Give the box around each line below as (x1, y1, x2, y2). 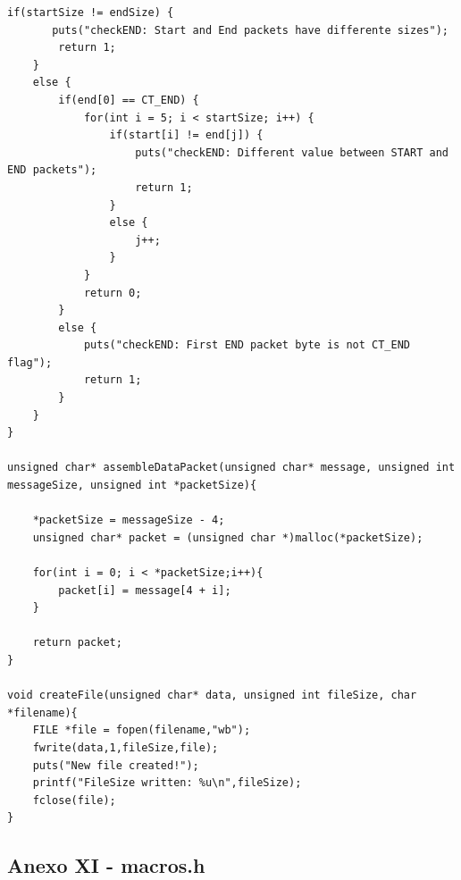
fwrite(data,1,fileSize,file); (32, 741, 219, 754)
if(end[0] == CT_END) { (58, 93, 199, 106)
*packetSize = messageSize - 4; (32, 514, 225, 527)
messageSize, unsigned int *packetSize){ (7, 479, 257, 492)
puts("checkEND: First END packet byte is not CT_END (83, 339, 411, 352)
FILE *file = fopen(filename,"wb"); (32, 724, 251, 737)
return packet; (32, 636, 122, 650)
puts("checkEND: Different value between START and (135, 146, 448, 159)
